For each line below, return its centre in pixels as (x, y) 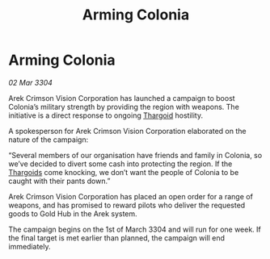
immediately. (30, 246)
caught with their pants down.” (59, 181)
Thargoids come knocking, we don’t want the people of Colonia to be (124, 172)
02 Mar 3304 (30, 82)
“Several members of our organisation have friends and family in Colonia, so (135, 155)
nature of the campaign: (49, 140)
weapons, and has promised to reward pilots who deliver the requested (127, 205)
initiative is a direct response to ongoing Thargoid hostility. (106, 115)
